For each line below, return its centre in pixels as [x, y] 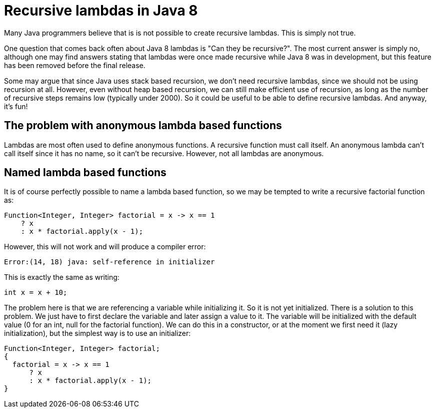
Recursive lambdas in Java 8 [101, 11]
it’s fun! [16, 106]
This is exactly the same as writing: [62, 277]
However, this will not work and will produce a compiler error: [105, 247]
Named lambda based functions [85, 173]
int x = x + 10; [36, 293]
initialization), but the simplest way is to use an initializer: [97, 333]
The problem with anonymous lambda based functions [143, 126]
